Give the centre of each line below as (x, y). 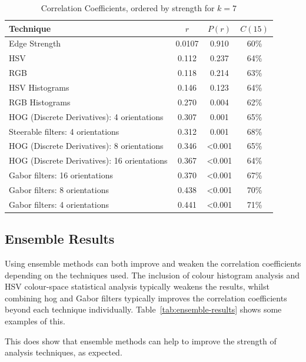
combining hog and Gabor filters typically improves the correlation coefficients (146, 298)
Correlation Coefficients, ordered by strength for (128, 8)
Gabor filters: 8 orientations (59, 189)
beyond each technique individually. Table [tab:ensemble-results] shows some (143, 309)
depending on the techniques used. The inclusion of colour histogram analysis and (152, 275)
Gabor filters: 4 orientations (59, 204)
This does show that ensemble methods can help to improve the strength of (141, 341)
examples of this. (35, 321)
